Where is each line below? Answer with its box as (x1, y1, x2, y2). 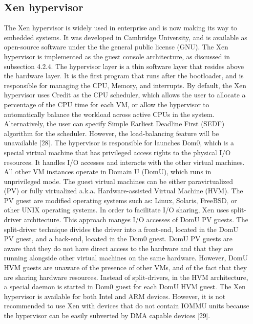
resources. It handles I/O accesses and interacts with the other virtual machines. (4, 157, 245, 167)
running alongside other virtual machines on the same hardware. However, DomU (4, 253, 248, 263)
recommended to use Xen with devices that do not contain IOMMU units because (4, 301, 249, 311)
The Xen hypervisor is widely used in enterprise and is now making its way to (4, 23, 237, 33)
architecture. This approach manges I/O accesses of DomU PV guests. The (23, 214, 248, 225)
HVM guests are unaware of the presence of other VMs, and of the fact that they (4, 262, 247, 273)
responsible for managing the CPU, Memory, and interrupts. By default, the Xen (4, 80, 246, 90)
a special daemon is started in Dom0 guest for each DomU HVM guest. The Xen (4, 281, 246, 292)
